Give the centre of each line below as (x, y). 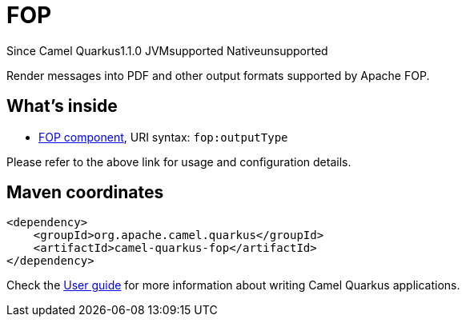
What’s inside (62, 106)
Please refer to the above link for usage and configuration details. (179, 161)
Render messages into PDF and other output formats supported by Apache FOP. (218, 75)
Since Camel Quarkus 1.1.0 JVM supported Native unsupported (167, 50)
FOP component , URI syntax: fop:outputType (163, 137)
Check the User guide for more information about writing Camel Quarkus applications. (233, 285)
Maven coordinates (85, 193)
